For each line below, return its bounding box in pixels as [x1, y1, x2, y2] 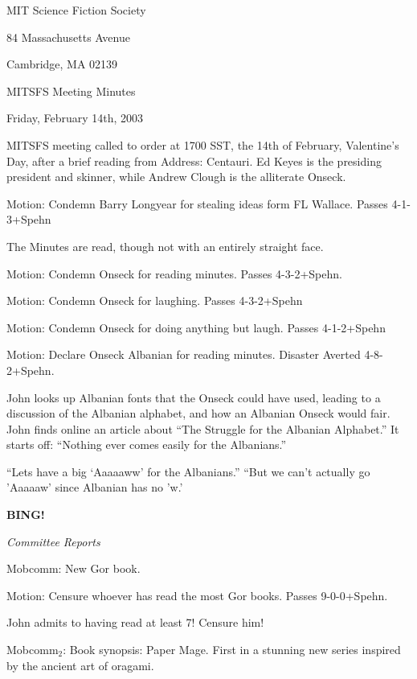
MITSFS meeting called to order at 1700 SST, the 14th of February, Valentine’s [6, 136, 399, 153]
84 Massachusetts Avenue [6, 28, 130, 45]
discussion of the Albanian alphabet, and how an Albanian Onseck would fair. [6, 405, 390, 422]
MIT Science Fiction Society [6, 2, 146, 18]
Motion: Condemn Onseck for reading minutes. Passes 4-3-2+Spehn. [6, 265, 342, 282]
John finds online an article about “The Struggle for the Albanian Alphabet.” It [6, 420, 399, 437]
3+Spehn [6, 211, 51, 228]
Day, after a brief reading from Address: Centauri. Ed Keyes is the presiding [6, 152, 382, 169]
